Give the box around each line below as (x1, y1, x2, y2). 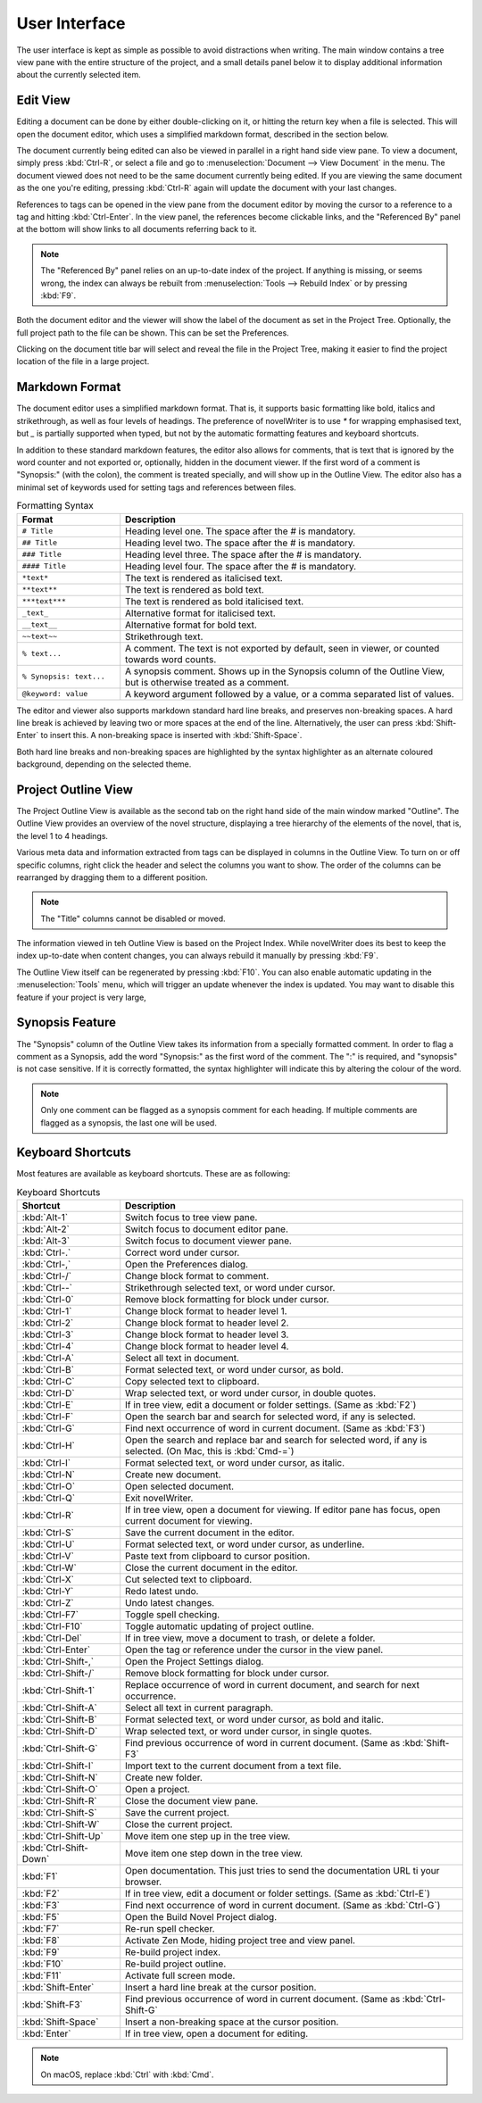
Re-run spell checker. (125, 1923, 215, 1935)
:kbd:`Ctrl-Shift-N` (21, 1772, 98, 1784)
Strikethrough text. (125, 630, 204, 643)
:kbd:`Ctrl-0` (21, 1293, 75, 1306)
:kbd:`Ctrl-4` (21, 1340, 75, 1352)
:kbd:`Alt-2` (21, 1223, 71, 1235)
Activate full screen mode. (125, 1969, 236, 1982)
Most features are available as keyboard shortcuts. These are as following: (16, 1168, 291, 1179)
